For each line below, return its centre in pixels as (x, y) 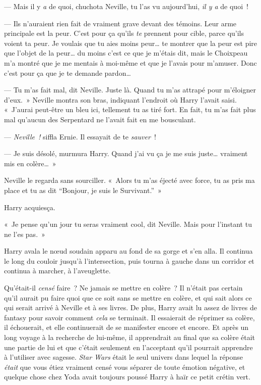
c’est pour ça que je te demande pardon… (68, 73)
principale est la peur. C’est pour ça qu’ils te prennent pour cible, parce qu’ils (124, 33)
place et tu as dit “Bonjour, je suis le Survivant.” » (83, 190)
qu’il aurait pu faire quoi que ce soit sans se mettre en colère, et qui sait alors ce (128, 297)
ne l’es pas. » (25, 234)
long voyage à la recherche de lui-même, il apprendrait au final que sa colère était (130, 337)
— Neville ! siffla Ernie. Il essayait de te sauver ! (80, 136)
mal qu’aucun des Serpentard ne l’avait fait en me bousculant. (100, 119)
